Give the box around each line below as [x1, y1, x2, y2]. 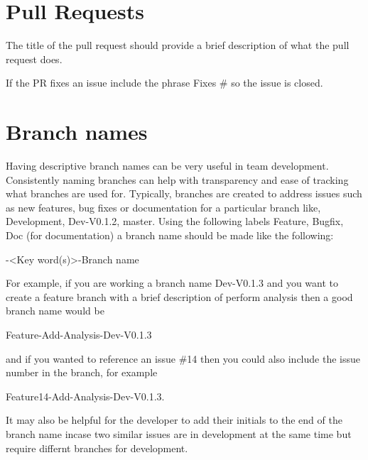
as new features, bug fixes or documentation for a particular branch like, [6, 199, 321, 214]
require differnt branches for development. [6, 440, 188, 455]
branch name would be [6, 303, 104, 318]
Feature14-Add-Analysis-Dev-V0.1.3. [6, 388, 165, 403]
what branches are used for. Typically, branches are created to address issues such [6, 186, 362, 201]
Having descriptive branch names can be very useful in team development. [6, 158, 329, 173]
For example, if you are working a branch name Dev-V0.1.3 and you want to [6, 275, 338, 290]
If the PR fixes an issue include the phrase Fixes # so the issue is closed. [6, 75, 323, 90]
